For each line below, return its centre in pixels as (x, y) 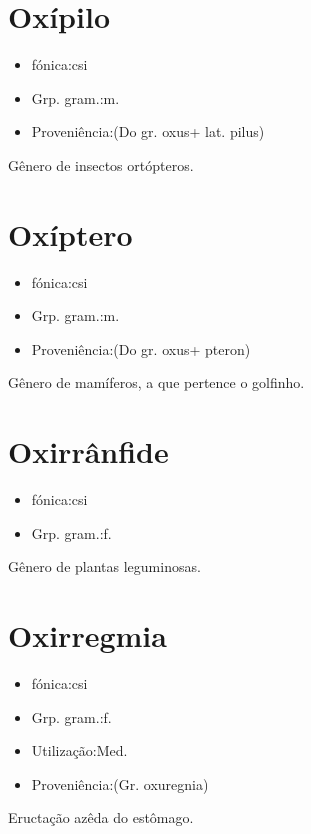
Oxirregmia (87, 635)
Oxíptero (70, 233)
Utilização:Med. (79, 750)
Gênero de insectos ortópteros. (101, 164)
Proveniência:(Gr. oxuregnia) (120, 783)
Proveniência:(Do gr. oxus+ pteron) (141, 348)
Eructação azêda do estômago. (101, 817)
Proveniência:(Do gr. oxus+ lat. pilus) (148, 131)
